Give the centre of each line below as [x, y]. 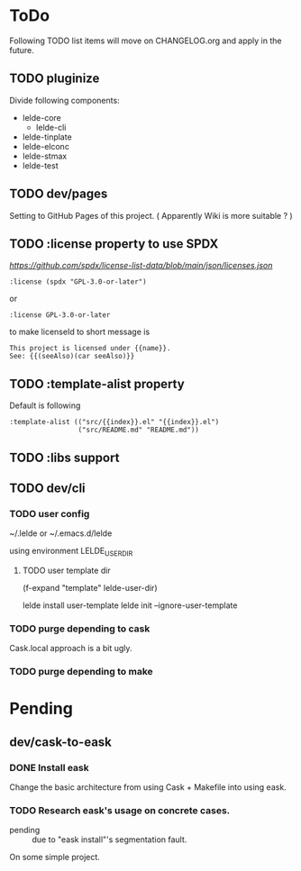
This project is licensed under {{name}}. [90, 349]
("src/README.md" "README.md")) [139, 430]
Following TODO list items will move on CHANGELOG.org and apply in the [146, 41]
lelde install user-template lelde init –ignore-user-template [130, 605]
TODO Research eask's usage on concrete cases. [120, 811]
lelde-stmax [45, 156]
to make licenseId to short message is [80, 332]
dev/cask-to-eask [61, 742]
